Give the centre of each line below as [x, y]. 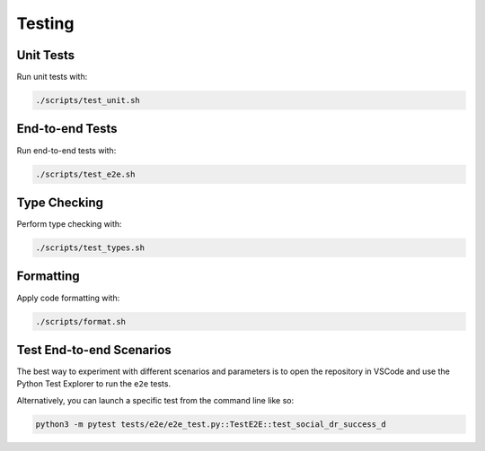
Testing [45, 23]
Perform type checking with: [69, 224]
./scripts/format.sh [80, 321]
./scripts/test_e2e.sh [85, 174]
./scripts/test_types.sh [90, 248]
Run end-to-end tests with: [66, 150]
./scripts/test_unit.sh [88, 100]
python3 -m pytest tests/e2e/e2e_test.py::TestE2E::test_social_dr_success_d [211, 424]
